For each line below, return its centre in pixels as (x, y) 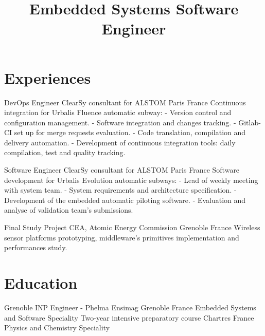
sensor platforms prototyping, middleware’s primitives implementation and (122, 237)
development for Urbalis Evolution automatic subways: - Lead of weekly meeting (131, 180)
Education (41, 283)
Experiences (48, 77)
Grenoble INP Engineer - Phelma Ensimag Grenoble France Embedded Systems (130, 307)
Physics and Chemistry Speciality (57, 328)
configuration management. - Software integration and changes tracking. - (120, 122)
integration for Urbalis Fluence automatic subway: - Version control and (118, 112)
